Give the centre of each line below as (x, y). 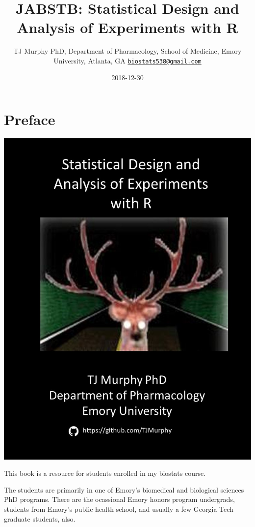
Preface (30, 119)
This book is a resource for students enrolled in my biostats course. (105, 473)
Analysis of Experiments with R (127, 27)
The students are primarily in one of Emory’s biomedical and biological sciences (124, 489)
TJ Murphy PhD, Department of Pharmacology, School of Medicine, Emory (127, 51)
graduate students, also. (40, 518)
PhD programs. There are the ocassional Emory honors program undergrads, (119, 499)
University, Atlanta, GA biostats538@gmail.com (127, 60)
